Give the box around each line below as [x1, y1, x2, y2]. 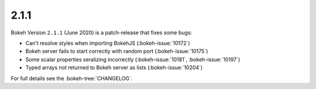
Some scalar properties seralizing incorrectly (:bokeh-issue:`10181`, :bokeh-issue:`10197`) [25, 56, 241, 63]
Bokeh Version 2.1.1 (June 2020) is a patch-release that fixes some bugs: [11, 29, 193, 36]
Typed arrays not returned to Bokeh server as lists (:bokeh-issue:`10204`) [25, 64, 203, 71]
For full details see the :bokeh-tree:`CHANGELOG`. [11, 74, 133, 81]
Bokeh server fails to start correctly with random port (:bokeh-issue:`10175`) [25, 48, 208, 55]
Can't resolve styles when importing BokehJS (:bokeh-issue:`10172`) [25, 40, 190, 47]
